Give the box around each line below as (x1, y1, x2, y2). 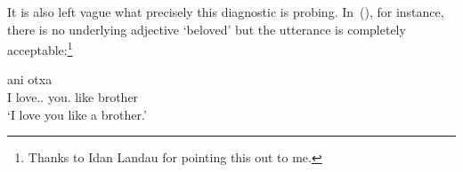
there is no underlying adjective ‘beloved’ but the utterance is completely (7, 20, 406, 38)
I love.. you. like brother (7, 88, 139, 106)
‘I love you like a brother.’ (7, 105, 147, 123)
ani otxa (7, 70, 53, 89)
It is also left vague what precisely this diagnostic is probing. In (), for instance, (7, 3, 444, 20)
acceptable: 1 (7, 38, 73, 59)
